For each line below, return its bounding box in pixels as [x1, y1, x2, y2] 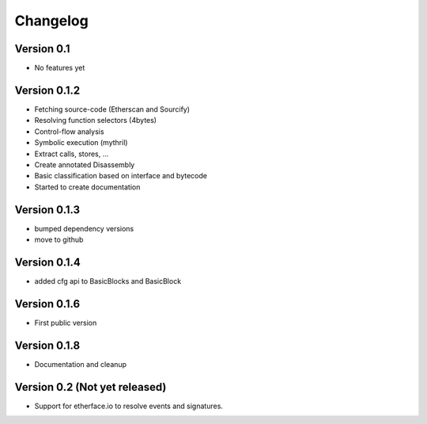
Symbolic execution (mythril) [34, 138, 128, 147]
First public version [34, 318, 97, 327]
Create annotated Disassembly [34, 159, 135, 170]
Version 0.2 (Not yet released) [14, 380, 167, 394]
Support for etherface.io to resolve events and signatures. [34, 401, 223, 411]
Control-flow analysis [34, 127, 104, 136]
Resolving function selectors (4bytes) [34, 116, 157, 125]
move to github [34, 235, 84, 244]
